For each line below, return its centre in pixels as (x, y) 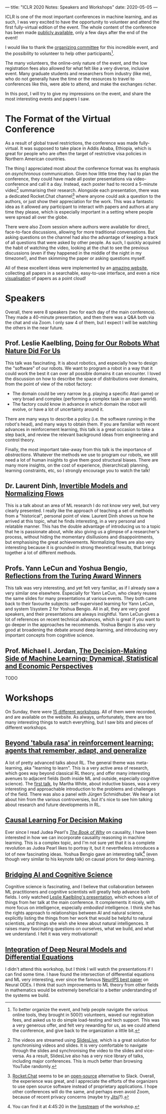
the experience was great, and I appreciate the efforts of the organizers (85, 1081)
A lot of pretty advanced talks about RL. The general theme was (70, 763)
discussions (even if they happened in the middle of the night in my (73, 253)
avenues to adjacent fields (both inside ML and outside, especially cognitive (82, 778)
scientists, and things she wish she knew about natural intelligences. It (77, 923)
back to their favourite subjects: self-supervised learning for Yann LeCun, (80, 604)
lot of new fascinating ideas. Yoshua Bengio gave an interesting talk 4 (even (82, 854)
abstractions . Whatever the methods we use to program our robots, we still (82, 455)
